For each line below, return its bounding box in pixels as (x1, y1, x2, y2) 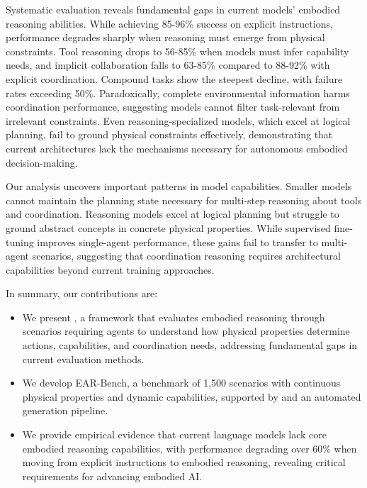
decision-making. (6, 155, 78, 170)
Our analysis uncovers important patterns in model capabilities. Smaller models (6, 179, 352, 194)
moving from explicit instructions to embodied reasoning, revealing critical (22, 455, 346, 470)
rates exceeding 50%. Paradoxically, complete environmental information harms (6, 85, 350, 100)
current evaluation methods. (22, 351, 145, 366)
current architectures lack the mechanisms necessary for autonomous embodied (6, 140, 348, 155)
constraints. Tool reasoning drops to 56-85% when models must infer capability (6, 43, 349, 58)
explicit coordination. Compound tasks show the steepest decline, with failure (6, 71, 343, 86)
